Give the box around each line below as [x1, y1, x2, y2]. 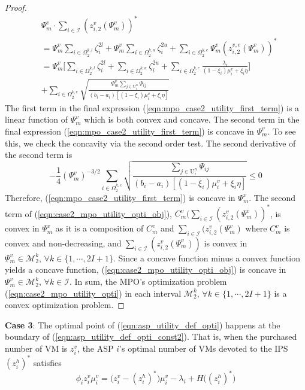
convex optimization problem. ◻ [5, 298, 125, 311]
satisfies [33, 356, 62, 368]
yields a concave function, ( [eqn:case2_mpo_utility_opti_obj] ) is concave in [5, 263, 286, 276]
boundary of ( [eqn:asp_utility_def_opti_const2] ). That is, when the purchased [5, 330, 297, 343]
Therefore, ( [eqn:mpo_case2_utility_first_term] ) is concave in [5, 191, 235, 203]
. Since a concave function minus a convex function [113, 251, 300, 264]
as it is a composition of [55, 222, 144, 234]
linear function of [5, 113, 68, 126]
